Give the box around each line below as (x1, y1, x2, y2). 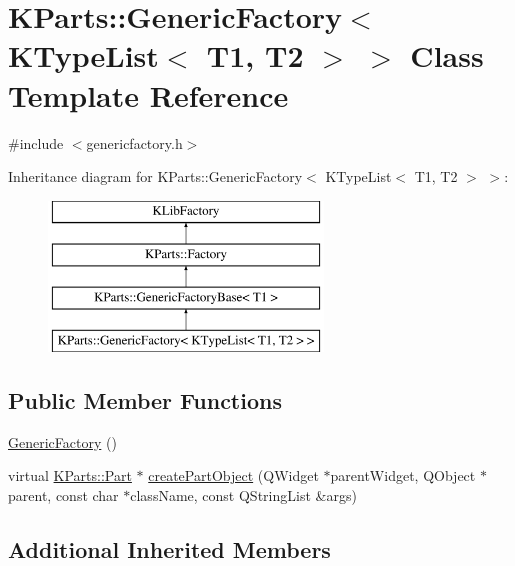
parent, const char (8, 484, 119, 505)
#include (8, 132, 64, 153)
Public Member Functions (8, 384, 282, 415)
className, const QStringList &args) (130, 484, 357, 505)
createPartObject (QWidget (148, 465, 319, 486)
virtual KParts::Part (8, 465, 132, 486)
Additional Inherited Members (8, 533, 331, 564)
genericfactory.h (86, 132, 183, 153)
